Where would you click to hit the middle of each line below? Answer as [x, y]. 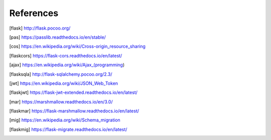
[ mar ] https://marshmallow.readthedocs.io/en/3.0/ [61, 102]
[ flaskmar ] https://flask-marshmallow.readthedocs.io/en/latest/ [74, 111]
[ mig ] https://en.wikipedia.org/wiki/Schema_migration [65, 120]
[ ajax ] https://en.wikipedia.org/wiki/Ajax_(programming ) [67, 65]
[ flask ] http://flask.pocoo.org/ [40, 28]
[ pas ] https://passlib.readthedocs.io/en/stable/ [58, 37]
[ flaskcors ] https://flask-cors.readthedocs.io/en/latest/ [66, 56]
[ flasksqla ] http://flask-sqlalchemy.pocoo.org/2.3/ [61, 74]
